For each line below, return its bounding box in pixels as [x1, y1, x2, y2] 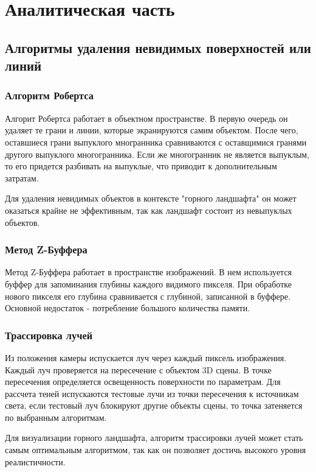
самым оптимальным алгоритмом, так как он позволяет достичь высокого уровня [5, 443, 306, 456]
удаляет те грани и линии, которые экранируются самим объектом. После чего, [5, 124, 298, 136]
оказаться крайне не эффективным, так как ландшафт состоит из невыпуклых [5, 203, 292, 216]
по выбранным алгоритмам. [5, 410, 107, 423]
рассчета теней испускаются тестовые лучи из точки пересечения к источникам [5, 387, 299, 400]
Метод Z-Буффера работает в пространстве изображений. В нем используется [5, 266, 292, 278]
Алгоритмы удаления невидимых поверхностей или [5, 38, 311, 57]
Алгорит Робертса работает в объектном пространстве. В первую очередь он [5, 111, 288, 124]
